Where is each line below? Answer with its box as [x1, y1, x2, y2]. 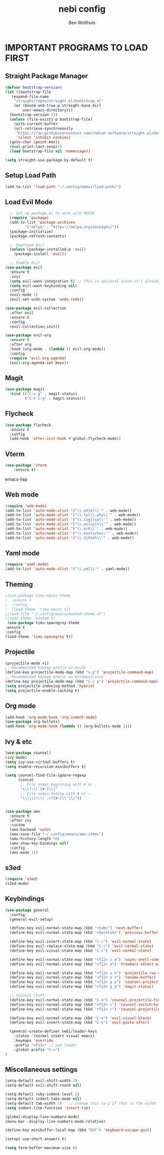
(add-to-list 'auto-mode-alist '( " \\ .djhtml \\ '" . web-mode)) [5, 535, 134, 540]
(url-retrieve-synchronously [14, 126, 73, 131]
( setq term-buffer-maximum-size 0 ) [5, 1146, 78, 1151]
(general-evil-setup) [9, 917, 54, 922]
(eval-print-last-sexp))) [9, 144, 62, 149]
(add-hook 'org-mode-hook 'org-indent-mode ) [5, 715, 97, 720]
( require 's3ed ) [5, 877, 38, 882]
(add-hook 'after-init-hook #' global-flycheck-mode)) [9, 436, 121, 441]
